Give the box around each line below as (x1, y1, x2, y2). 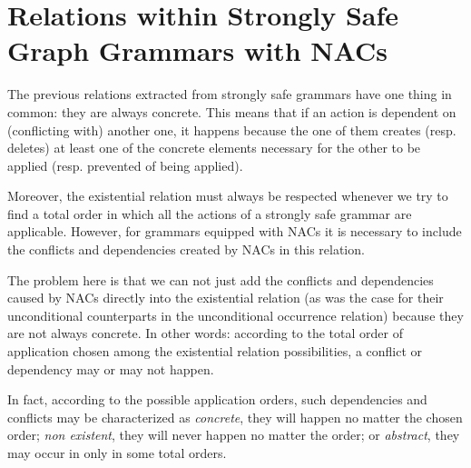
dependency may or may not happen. (7, 359, 214, 378)
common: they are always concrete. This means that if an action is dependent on (7, 102, 456, 121)
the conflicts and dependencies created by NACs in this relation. (7, 240, 365, 259)
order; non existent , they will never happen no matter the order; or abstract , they (7, 425, 460, 444)
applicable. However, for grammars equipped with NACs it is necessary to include (7, 222, 462, 241)
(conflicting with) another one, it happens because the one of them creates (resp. (7, 120, 456, 139)
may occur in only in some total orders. (7, 443, 227, 462)
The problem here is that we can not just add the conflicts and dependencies (7, 270, 434, 289)
